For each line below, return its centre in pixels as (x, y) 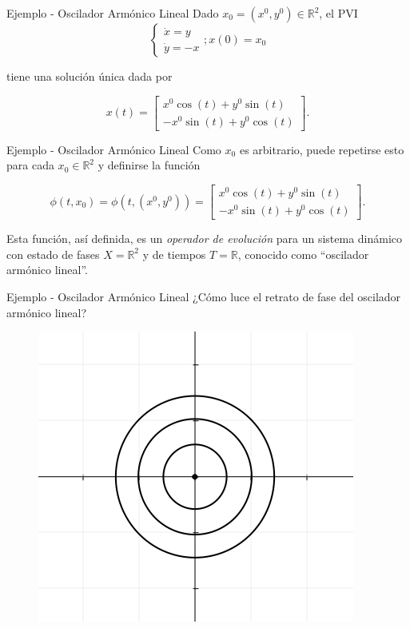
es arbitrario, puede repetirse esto (322, 149)
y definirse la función (149, 165)
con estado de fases (53, 254)
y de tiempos (174, 254)
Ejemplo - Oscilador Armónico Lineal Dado (113, 13)
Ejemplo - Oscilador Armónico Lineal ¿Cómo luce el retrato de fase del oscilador (204, 296)
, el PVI (338, 13)
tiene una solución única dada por (90, 76)
